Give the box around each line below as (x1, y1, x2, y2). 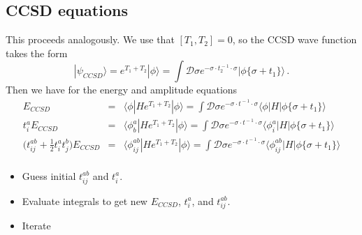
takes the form (6, 45, 68, 60)
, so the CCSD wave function (232, 32, 357, 47)
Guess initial (22, 168, 76, 183)
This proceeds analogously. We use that (6, 32, 175, 47)
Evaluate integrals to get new (22, 193, 147, 208)
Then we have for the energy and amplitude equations (6, 82, 238, 97)
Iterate (22, 218, 51, 233)
